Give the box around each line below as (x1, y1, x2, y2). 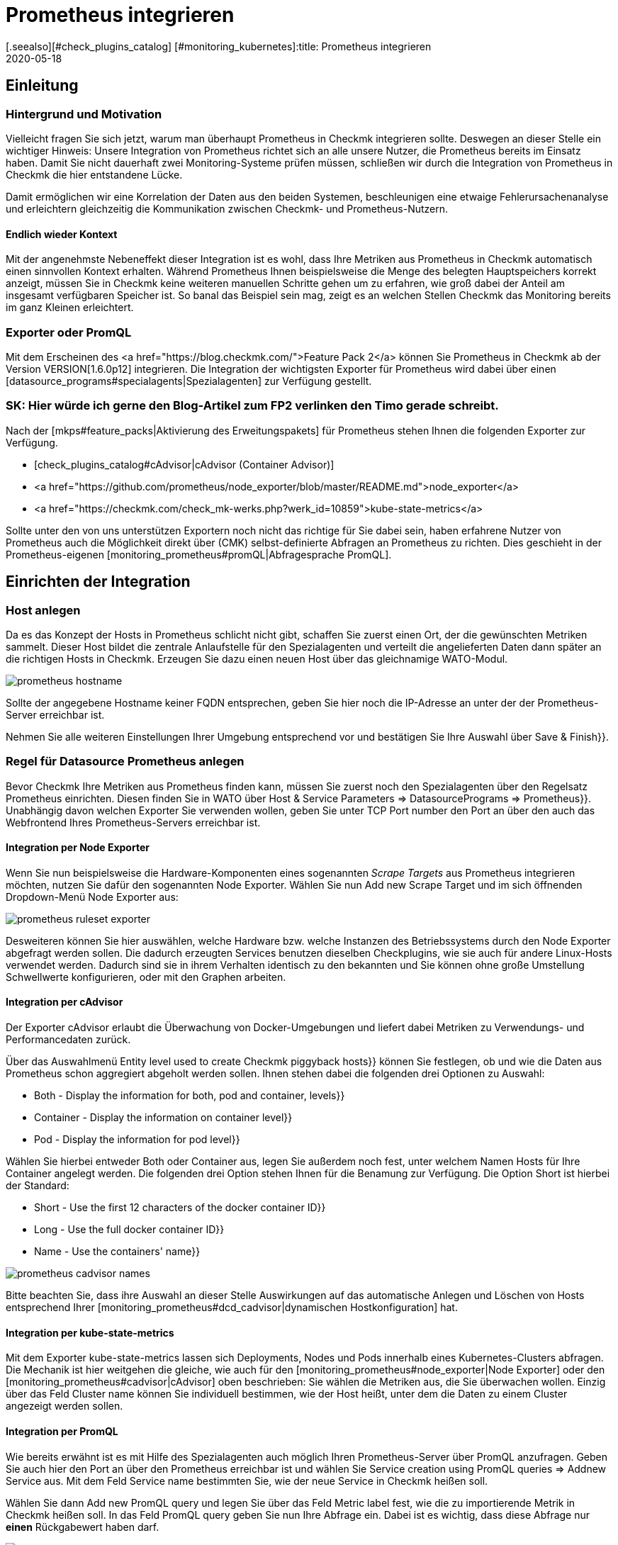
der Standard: (6, 1179, 69, 1192)
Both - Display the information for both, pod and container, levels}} (34, 1089, 345, 1102)
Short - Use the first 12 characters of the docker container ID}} (34, 1201, 326, 1214)
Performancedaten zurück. (6, 1033, 131, 1046)
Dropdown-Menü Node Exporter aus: (6, 890, 179, 903)
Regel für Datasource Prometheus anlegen (6, 754, 245, 769)
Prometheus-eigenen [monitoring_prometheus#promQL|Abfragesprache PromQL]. (6, 548, 392, 561)
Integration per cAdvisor (6, 996, 123, 1009)
